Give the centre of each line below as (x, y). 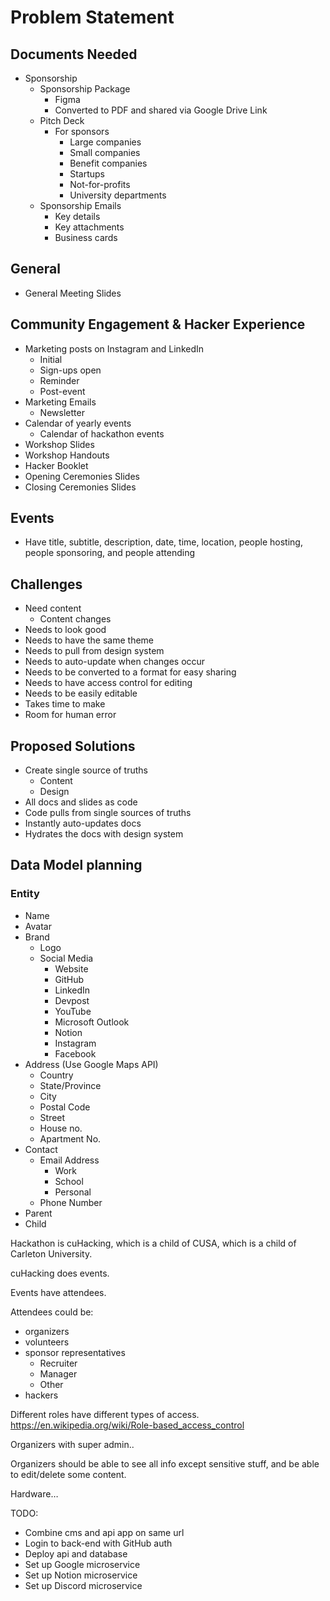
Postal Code (65, 1107)
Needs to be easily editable (81, 693)
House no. (61, 1128)
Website (71, 968)
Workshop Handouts (67, 455)
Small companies (105, 152)
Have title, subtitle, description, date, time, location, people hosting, (163, 542)
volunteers (47, 1342)
